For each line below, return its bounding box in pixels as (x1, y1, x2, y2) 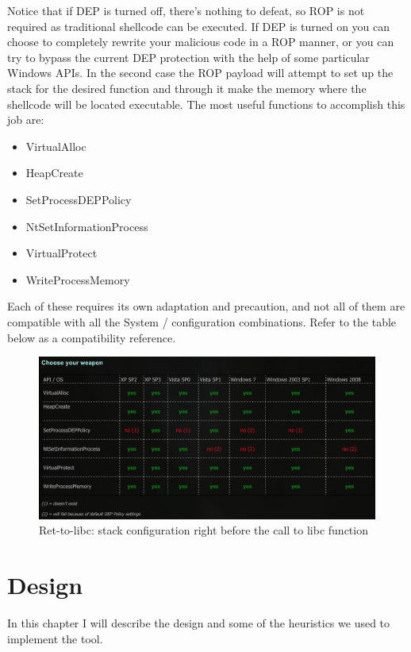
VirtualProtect (25, 245, 98, 261)
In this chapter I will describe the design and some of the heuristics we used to (7, 614, 390, 631)
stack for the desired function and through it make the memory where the (7, 79, 367, 96)
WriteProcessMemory (25, 271, 130, 287)
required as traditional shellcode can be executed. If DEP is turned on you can (7, 17, 390, 34)
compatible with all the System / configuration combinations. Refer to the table (7, 313, 397, 330)
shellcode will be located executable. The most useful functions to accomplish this (7, 95, 405, 112)
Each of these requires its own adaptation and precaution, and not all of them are (7, 298, 405, 314)
